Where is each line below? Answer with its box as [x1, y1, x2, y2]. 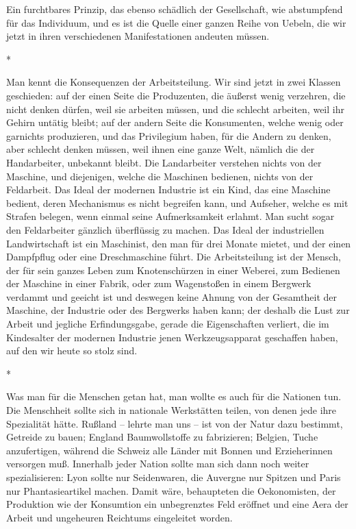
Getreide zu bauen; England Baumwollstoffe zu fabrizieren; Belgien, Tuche [6, 430, 318, 444]
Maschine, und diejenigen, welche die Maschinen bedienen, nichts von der [6, 169, 314, 183]
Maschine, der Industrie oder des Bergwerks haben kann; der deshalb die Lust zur [6, 303, 350, 317]
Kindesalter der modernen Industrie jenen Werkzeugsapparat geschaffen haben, [6, 330, 338, 344]
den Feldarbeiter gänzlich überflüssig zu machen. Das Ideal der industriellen [6, 222, 325, 236]
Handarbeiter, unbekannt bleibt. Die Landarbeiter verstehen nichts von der [6, 155, 322, 169]
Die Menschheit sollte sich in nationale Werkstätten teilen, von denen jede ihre [6, 403, 337, 417]
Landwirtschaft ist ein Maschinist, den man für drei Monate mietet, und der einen [6, 236, 351, 250]
